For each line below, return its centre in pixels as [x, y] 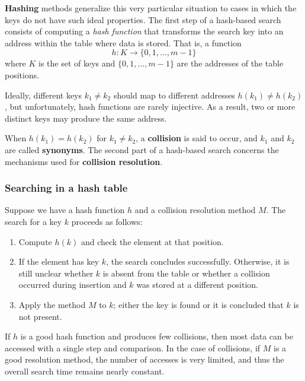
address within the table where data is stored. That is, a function [123, 42]
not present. [40, 316]
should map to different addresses [174, 95]
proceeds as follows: [107, 221]
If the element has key [59, 261]
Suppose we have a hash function [65, 210]
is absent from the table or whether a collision [186, 273]
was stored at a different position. [197, 285]
